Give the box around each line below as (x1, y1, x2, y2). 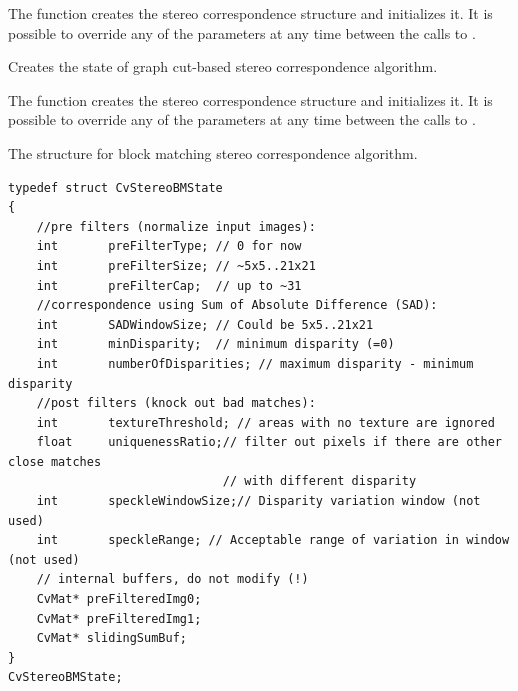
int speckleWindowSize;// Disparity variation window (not (36, 494, 481, 509)
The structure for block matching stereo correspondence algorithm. (8, 142, 418, 163)
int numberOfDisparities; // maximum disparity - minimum (36, 356, 474, 371)
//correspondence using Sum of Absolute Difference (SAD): (36, 298, 438, 313)
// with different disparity (222, 474, 417, 489)
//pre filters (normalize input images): (36, 219, 316, 234)
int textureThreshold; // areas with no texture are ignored (36, 415, 495, 430)
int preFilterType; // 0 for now (36, 239, 302, 254)
